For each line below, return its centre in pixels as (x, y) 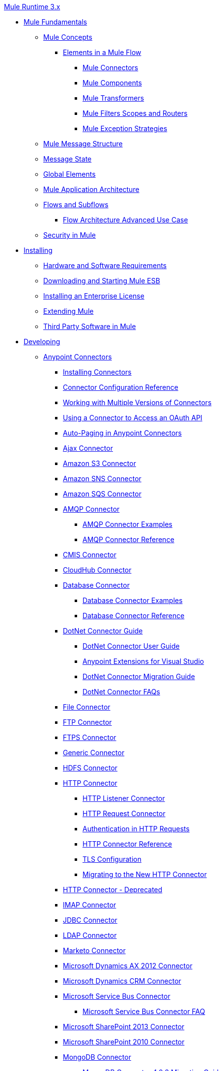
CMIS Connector (90, 555)
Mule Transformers (113, 98)
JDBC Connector (90, 920)
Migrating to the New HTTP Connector (145, 874)
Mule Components (112, 83)
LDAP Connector (90, 935)
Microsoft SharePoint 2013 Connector (124, 1027)
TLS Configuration (112, 859)
